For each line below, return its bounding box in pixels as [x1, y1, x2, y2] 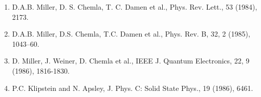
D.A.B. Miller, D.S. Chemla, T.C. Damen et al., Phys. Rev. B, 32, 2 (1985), [12, 28, 250, 39]
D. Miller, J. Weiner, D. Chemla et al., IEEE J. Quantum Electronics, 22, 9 [12, 55, 250, 66]
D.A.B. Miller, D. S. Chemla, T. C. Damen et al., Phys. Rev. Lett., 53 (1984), [12, 2, 257, 12]
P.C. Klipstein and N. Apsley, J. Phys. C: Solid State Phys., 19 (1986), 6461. [12, 82, 253, 93]
